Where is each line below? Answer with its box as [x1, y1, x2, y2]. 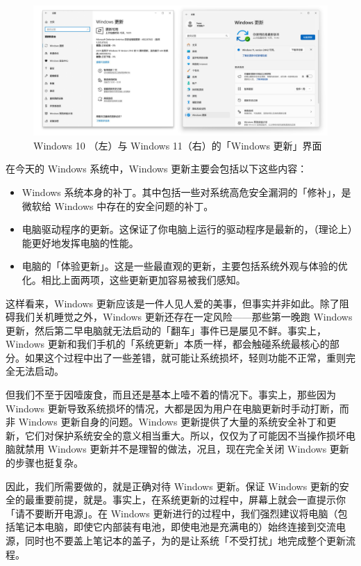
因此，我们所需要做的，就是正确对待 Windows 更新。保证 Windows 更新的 [6, 478, 339, 493]
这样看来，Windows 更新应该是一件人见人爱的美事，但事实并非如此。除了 [6, 296, 339, 310]
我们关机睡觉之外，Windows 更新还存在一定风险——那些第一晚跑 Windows [15, 309, 353, 324]
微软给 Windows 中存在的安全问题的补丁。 [22, 198, 214, 213]
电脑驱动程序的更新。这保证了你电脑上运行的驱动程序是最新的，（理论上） [22, 222, 353, 236]
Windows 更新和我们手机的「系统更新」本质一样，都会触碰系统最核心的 [6, 337, 330, 351]
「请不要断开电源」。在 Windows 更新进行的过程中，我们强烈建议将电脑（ [6, 506, 338, 520]
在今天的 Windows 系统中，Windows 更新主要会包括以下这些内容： [6, 161, 308, 176]
